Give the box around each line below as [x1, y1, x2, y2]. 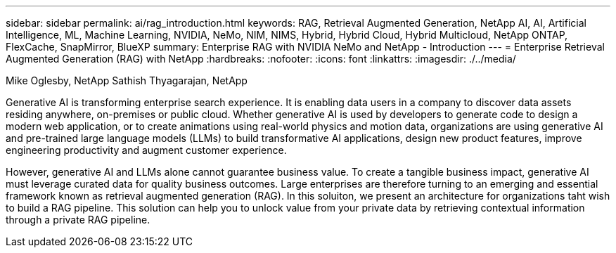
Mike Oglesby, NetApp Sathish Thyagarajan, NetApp [6, 74, 248, 86]
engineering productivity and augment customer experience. [6, 144, 287, 156]
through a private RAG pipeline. [6, 214, 150, 226]
